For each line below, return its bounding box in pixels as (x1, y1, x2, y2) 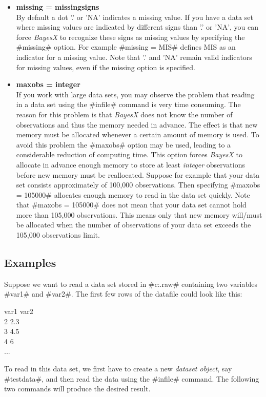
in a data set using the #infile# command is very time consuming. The (16, 99, 241, 110)
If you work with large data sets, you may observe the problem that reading (16, 89, 255, 99)
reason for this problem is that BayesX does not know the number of (16, 109, 233, 119)
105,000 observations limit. (16, 229, 100, 240)
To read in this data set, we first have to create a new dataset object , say (4, 363, 232, 374)
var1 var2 (4, 306, 33, 317)
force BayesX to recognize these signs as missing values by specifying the (16, 31, 245, 42)
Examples (4, 255, 56, 270)
